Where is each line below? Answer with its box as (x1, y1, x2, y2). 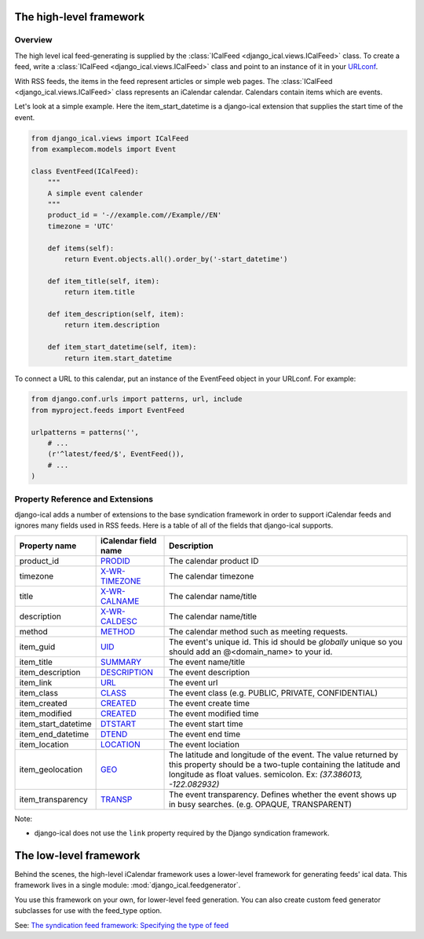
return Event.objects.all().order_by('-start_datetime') (64, 255, 288, 263)
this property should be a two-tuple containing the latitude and (169, 758, 400, 769)
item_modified (19, 707, 72, 718)
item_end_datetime (19, 729, 90, 740)
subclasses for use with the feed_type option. (14, 906, 163, 915)
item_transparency (19, 794, 88, 805)
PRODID (100, 555, 131, 566)
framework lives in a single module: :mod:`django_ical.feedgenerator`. (14, 880, 241, 890)
